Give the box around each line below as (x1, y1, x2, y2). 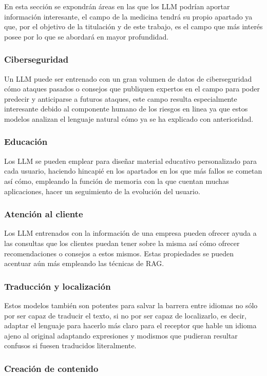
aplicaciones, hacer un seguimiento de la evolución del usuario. (4, 185, 200, 196)
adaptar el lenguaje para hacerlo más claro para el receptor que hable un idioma (4, 320, 257, 331)
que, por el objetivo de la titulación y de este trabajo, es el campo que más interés (4, 21, 263, 32)
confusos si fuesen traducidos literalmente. (4, 340, 137, 351)
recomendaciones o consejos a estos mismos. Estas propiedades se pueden (4, 248, 234, 258)
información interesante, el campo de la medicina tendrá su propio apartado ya (4, 11, 253, 22)
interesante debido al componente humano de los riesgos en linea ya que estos (4, 103, 248, 114)
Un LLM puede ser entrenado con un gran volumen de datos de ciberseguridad (4, 73, 252, 84)
